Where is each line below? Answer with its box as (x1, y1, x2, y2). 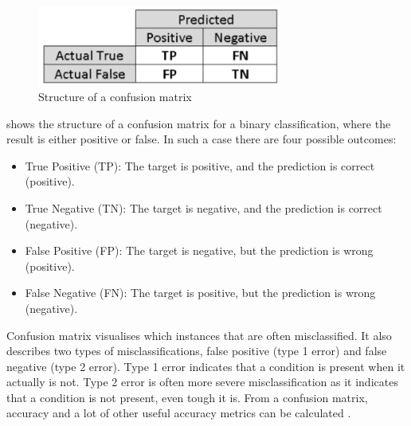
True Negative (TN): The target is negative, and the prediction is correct (25, 199, 382, 216)
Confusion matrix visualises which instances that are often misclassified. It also (6, 326, 392, 343)
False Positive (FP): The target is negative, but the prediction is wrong (25, 242, 374, 259)
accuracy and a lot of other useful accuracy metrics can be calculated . (6, 405, 351, 421)
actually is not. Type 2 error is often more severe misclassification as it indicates (6, 373, 398, 390)
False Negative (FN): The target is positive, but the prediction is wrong (25, 284, 376, 301)
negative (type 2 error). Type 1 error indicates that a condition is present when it (6, 358, 405, 374)
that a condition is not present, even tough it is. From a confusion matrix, (6, 389, 368, 405)
